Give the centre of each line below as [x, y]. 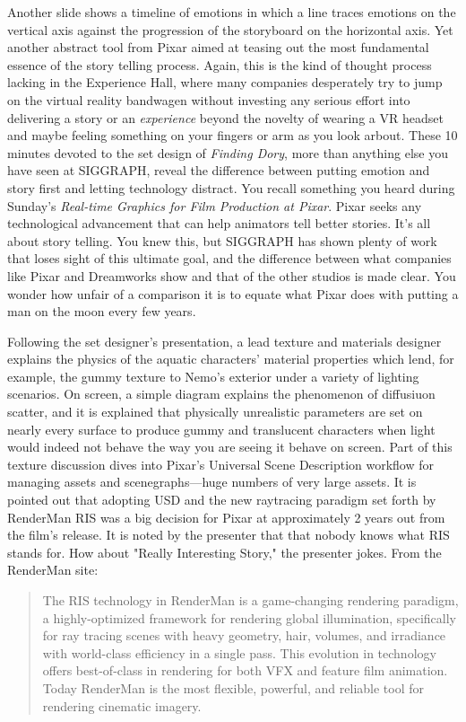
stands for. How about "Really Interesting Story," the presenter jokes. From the [224, 552]
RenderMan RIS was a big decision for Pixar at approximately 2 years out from [226, 517]
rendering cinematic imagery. [122, 705]
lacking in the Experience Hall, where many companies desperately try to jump [225, 82]
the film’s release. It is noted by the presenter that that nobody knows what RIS [229, 535]
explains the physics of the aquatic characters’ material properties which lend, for [231, 359]
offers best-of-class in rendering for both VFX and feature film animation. [245, 670]
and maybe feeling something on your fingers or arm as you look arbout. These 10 [233, 135]
